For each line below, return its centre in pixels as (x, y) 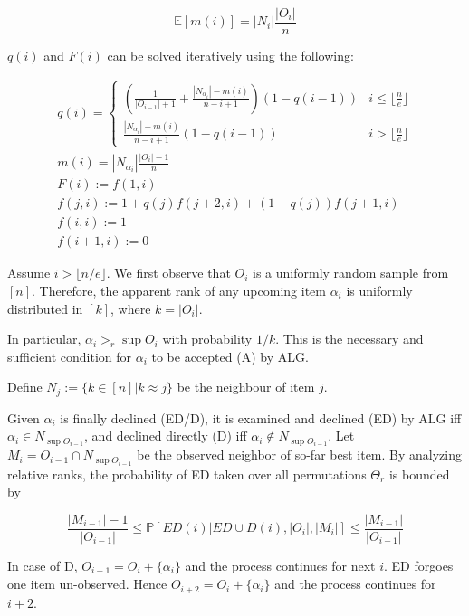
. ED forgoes (419, 565)
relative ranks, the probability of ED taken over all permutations (187, 474)
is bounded (419, 474)
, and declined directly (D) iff (166, 436)
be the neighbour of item (246, 387)
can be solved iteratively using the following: (230, 56)
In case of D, (43, 565)
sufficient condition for (70, 356)
